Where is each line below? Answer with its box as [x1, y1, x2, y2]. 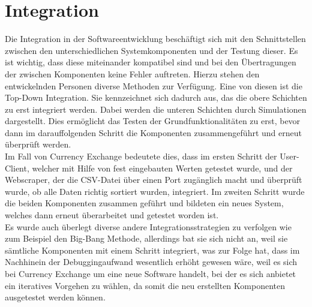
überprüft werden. [5, 138, 71, 151]
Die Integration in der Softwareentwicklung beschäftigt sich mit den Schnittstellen [5, 32, 306, 45]
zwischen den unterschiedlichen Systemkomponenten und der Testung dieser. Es [5, 44, 298, 56]
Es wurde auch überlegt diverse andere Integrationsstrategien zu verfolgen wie [5, 220, 292, 233]
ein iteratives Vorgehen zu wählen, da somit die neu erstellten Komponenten [5, 279, 285, 291]
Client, [5, 161, 29, 174]
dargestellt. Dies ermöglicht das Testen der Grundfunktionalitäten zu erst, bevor [5, 115, 301, 127]
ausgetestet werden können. [5, 291, 106, 303]
